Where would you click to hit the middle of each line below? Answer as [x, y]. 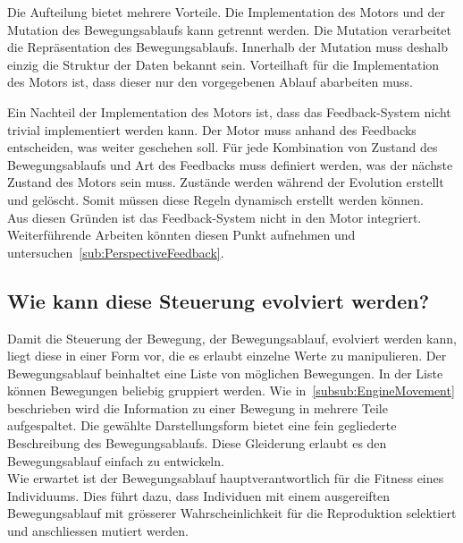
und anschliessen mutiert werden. [98, 531]
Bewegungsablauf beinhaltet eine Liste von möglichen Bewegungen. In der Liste [225, 373]
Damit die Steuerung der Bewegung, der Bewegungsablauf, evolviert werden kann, [232, 338]
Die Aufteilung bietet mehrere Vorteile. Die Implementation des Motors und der [226, 12]
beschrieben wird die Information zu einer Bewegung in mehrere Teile [198, 407]
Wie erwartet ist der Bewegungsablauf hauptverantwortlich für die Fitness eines [226, 478]
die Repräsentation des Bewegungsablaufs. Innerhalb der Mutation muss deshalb [228, 47]
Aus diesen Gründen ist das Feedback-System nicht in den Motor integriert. [215, 217]
